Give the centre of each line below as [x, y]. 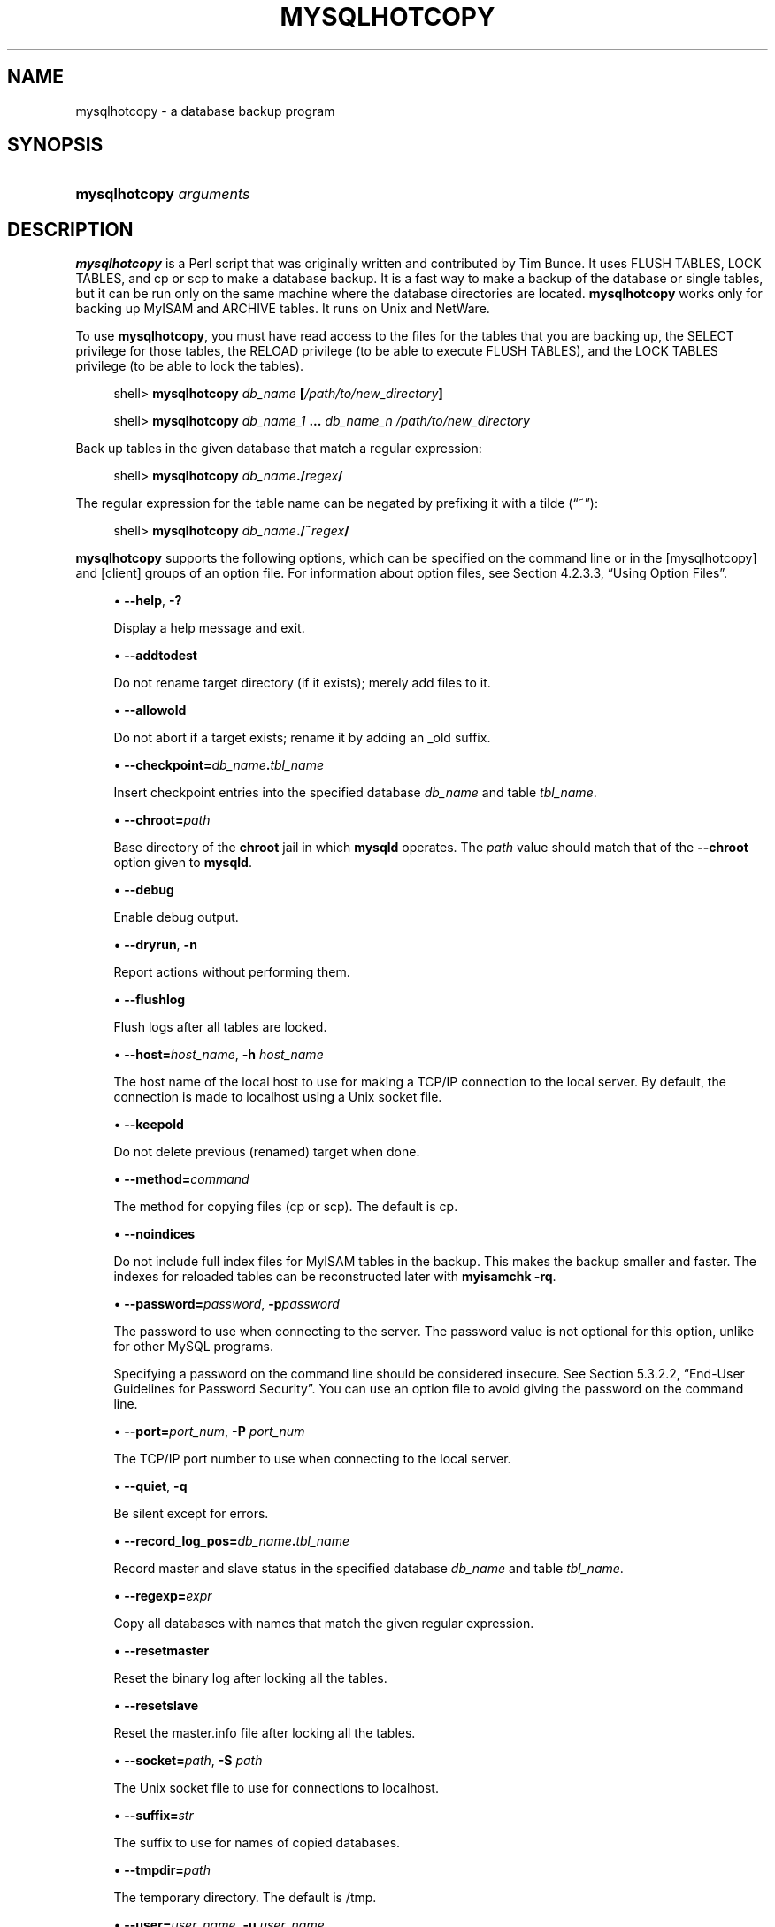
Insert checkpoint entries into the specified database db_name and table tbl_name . [355, 793]
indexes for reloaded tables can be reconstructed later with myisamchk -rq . [335, 1277]
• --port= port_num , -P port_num [209, 1432]
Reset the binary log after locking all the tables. [250, 1678]
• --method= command [181, 1179]
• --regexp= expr [163, 1596]
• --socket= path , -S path [188, 1761]
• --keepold [149, 1125]
